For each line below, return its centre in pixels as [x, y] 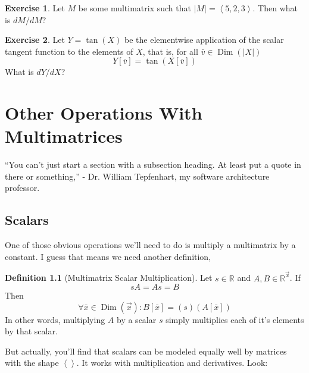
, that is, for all [170, 51]
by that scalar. [31, 331]
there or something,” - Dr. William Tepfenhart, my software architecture [137, 176]
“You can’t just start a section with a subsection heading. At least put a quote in [153, 164]
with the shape [32, 363]
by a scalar [137, 319]
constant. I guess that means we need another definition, [108, 256]
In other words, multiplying [55, 319]
